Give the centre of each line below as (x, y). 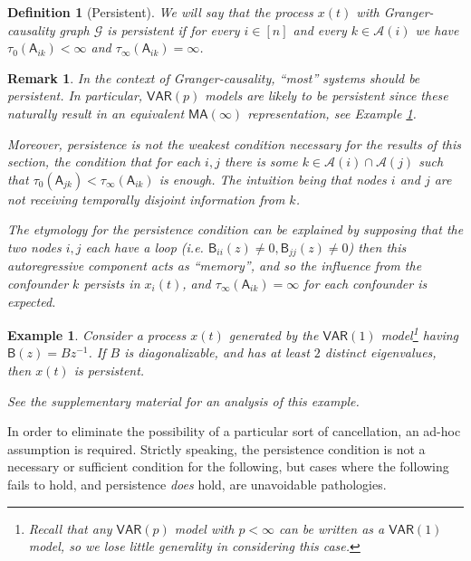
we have (437, 29)
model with (204, 528)
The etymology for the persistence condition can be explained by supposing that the (235, 229)
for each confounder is (365, 283)
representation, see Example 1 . (332, 113)
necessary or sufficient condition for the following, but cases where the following (228, 466)
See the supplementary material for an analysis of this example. (183, 400)
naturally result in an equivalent (96, 113)
